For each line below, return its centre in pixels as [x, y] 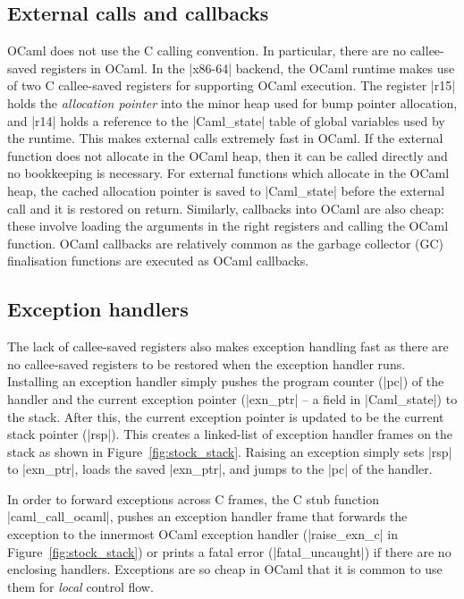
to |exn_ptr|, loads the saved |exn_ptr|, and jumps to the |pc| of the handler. [220, 469]
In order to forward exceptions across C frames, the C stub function [193, 498]
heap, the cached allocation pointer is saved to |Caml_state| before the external [226, 190]
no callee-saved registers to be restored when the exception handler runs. [207, 363]
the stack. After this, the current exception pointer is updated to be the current [226, 416]
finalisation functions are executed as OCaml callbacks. [158, 261]
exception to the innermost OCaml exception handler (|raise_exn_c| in [202, 534]
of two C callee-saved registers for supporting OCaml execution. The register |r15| [232, 85]
